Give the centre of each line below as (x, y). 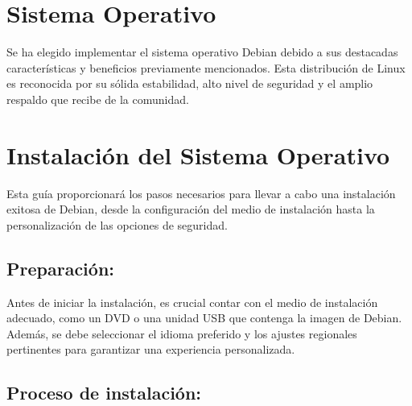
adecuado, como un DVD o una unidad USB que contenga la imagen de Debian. (204, 318)
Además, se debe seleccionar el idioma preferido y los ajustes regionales (182, 333)
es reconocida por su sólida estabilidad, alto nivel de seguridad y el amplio (190, 83)
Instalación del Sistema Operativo (198, 154)
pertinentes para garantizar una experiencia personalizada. (151, 349)
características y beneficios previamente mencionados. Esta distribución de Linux (206, 67)
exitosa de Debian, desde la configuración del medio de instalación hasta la (191, 209)
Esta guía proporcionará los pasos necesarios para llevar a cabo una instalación (201, 193)
